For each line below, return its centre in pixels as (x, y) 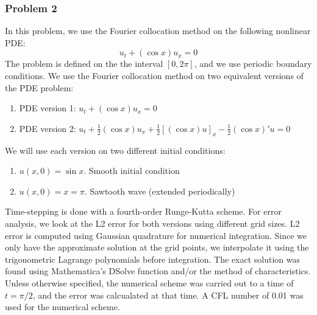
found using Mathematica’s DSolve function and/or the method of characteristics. (158, 271)
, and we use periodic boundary (253, 64)
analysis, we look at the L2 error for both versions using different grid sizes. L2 (152, 223)
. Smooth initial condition (132, 171)
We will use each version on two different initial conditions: (115, 150)
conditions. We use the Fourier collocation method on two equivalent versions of (154, 75)
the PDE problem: (39, 87)
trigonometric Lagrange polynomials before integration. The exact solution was (153, 259)
